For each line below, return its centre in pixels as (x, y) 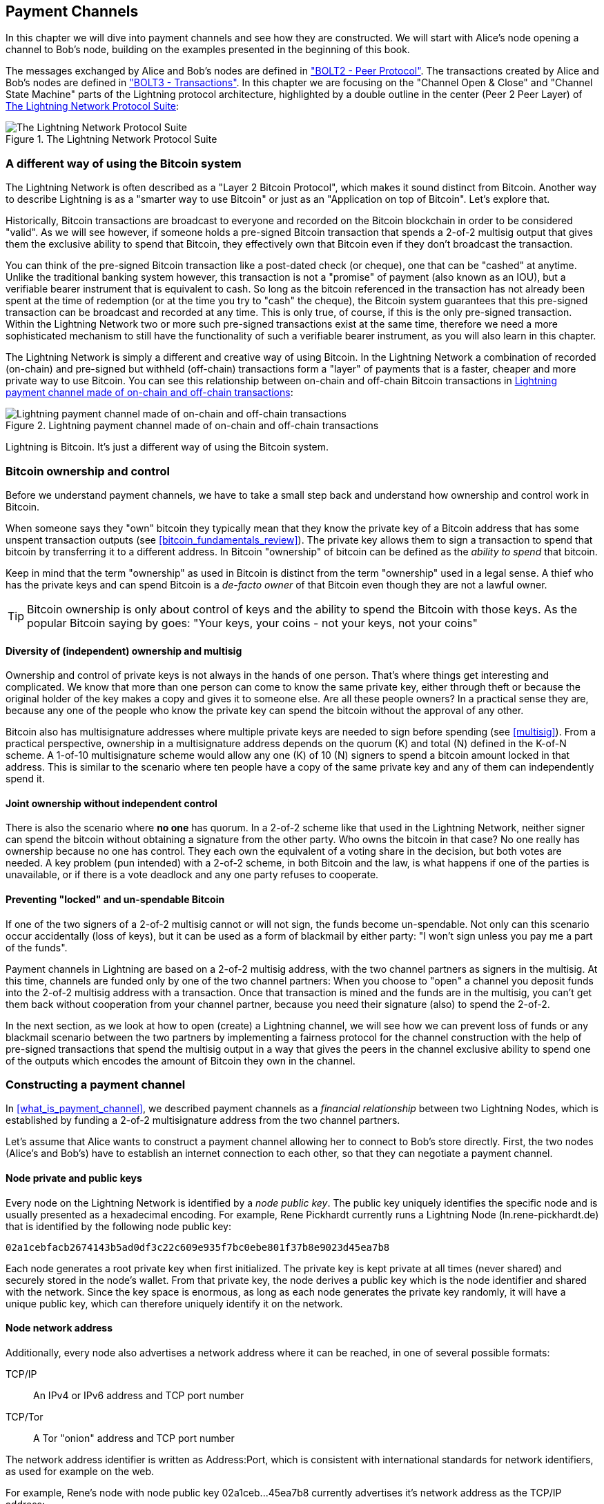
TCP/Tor (25, 1416)
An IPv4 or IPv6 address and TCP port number (139, 1395)
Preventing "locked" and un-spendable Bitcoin (115, 899)
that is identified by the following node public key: (118, 1226)
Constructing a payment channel (96, 1084)
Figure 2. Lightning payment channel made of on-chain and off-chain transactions (192, 426)
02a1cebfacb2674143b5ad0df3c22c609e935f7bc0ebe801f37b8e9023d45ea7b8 (198, 1247)
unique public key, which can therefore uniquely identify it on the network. (174, 1303)
